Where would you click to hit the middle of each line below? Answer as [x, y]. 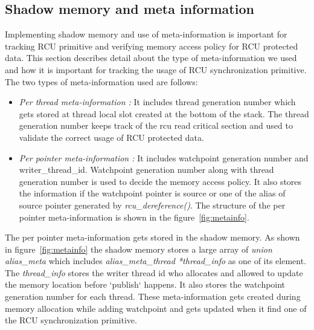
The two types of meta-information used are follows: [101, 81]
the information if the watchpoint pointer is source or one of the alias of [152, 193]
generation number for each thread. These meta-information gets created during [153, 296]
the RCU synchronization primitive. [71, 320]
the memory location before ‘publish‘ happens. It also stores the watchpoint [145, 284]
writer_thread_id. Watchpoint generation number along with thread [146, 170]
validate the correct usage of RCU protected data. [111, 137]
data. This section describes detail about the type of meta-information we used [151, 58]
